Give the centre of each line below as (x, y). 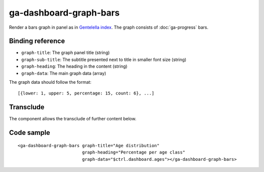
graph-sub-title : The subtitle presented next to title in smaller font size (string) (104, 59)
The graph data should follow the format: (50, 82)
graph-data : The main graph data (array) (64, 73)
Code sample (30, 133)
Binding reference (37, 41)
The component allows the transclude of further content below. (73, 119)
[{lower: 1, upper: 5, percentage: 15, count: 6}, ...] (86, 93)
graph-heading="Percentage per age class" (133, 153)
